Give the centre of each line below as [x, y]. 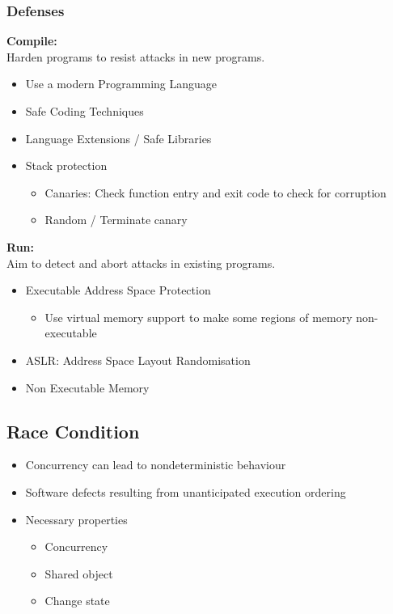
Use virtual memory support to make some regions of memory [199, 317]
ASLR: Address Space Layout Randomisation [138, 360]
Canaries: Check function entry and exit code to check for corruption [216, 192]
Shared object [79, 573]
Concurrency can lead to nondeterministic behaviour [156, 465]
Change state [77, 601]
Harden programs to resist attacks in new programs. [136, 56]
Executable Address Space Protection [118, 290]
